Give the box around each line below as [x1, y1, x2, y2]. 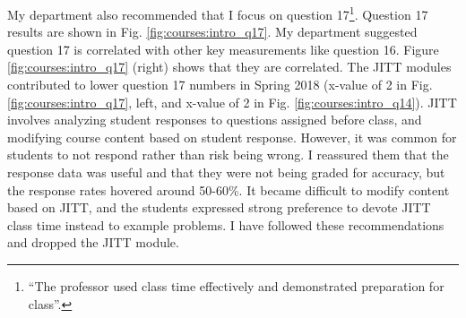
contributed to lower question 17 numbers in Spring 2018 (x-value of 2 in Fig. [7, 75, 433, 94]
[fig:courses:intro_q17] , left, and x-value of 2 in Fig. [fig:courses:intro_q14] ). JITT [7, 92, 457, 111]
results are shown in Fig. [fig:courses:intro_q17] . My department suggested [7, 22, 418, 41]
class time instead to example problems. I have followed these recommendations [7, 215, 444, 234]
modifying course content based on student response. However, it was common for [7, 127, 457, 146]
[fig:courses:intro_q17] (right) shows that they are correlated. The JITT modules [7, 57, 452, 76]
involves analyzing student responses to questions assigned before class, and [7, 110, 422, 129]
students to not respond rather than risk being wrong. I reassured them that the [7, 145, 449, 164]
